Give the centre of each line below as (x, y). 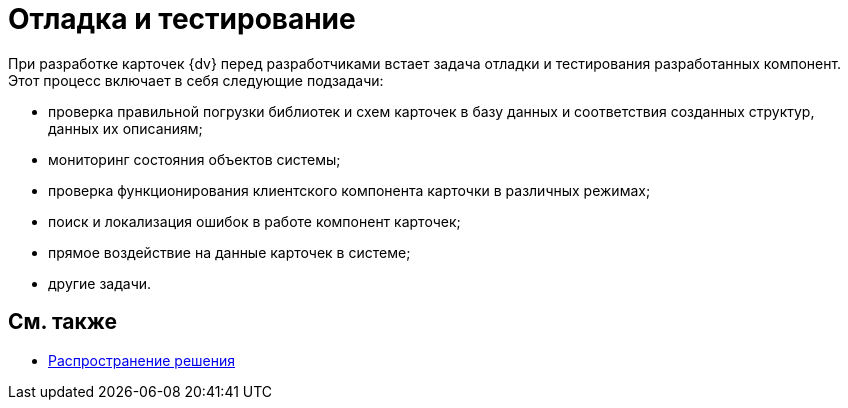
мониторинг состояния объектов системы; (194, 159)
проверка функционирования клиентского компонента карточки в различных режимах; (349, 190)
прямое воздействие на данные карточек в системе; (229, 252)
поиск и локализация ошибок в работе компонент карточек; (254, 221)
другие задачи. (100, 283)
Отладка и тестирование (182, 19)
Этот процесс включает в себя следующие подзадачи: (196, 80)
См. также (63, 322)
